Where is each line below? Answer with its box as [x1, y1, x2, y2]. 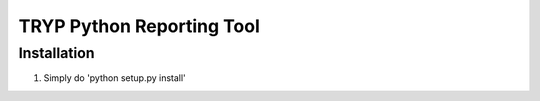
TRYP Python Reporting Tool [18, 15, 260, 37]
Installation [18, 44, 95, 62]
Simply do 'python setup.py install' [43, 72, 187, 84]
